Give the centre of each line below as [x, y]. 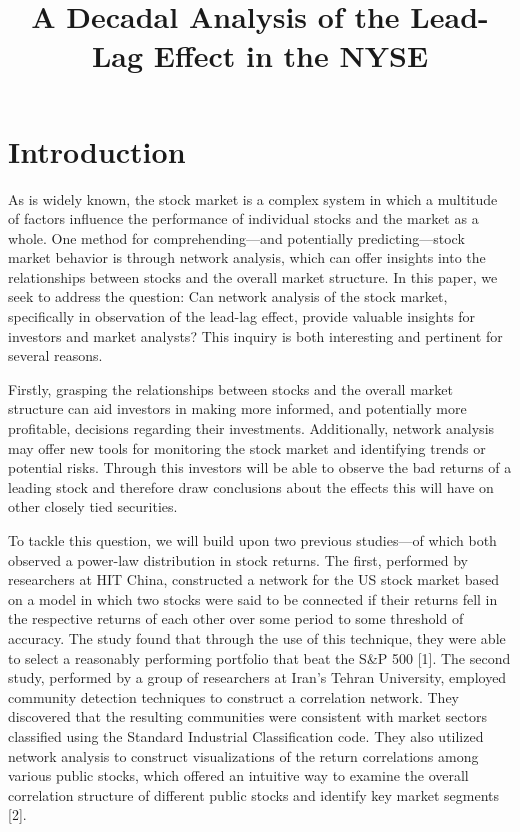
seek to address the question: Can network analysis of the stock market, [228, 296]
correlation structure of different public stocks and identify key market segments [253, 794]
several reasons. [55, 355]
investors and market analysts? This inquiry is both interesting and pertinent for [255, 335]
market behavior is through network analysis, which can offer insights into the [247, 257]
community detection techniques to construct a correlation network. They [234, 696]
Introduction [97, 150]
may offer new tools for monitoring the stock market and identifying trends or [247, 447]
